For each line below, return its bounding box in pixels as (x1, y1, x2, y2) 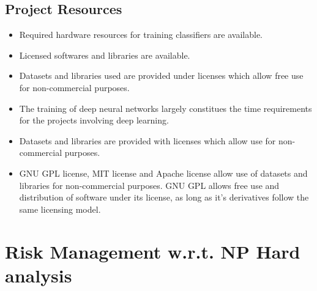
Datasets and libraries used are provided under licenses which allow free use (19, 69, 304, 82)
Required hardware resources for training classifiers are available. (19, 28, 263, 41)
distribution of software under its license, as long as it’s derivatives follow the (19, 191, 309, 204)
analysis (5, 262, 72, 287)
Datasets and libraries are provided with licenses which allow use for (19, 134, 276, 147)
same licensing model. (19, 202, 101, 215)
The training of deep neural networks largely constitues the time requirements (19, 101, 312, 114)
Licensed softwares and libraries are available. (19, 48, 190, 61)
